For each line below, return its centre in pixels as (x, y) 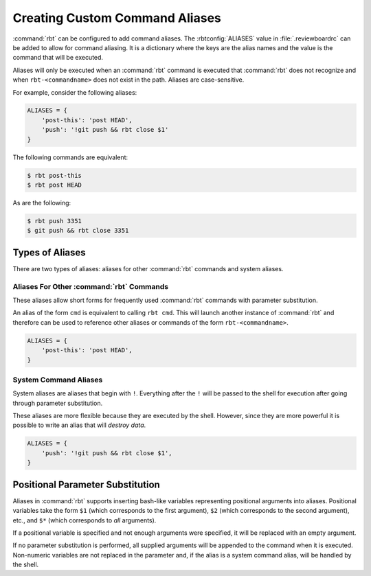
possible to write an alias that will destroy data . (79, 425)
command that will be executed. (58, 58)
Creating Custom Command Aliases (117, 18)
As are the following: (42, 203)
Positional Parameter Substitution (87, 484)
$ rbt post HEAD (55, 185)
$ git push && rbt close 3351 (78, 231)
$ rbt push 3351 (55, 221)
